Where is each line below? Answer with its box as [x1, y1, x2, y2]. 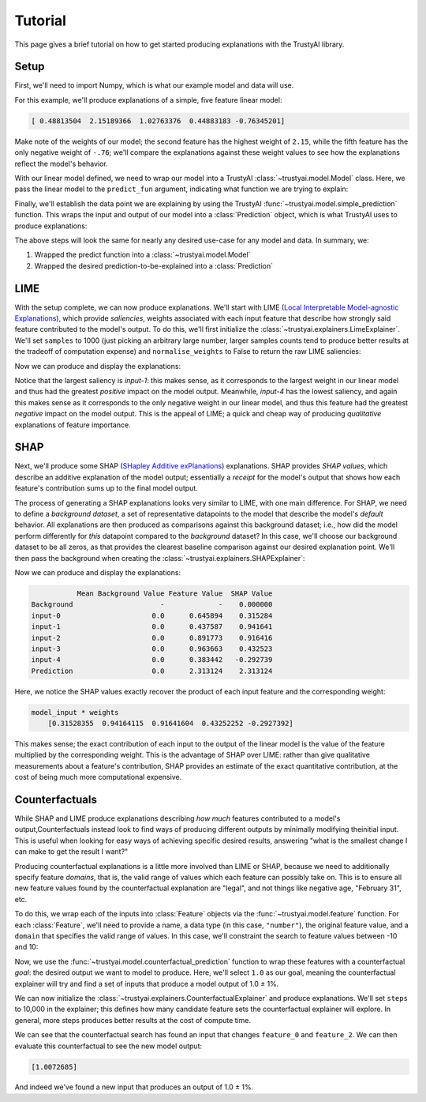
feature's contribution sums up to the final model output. [14, 483, 199, 493]
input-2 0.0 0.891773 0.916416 [31, 633, 273, 642]
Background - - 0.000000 [31, 600, 273, 609]
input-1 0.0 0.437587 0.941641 [31, 622, 273, 631]
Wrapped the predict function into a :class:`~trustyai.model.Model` [34, 250, 251, 260]
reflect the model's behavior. [14, 159, 108, 168]
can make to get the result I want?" [14, 847, 129, 856]
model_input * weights [31, 708, 119, 716]
